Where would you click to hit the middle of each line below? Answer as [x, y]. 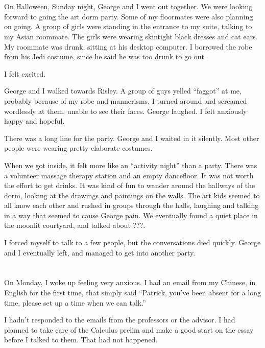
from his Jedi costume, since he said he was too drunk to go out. [105, 56]
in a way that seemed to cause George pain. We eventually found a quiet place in [131, 215]
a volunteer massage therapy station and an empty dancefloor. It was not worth [129, 175]
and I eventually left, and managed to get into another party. [100, 252]
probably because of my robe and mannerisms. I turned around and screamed [126, 100]
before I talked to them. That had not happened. [81, 340]
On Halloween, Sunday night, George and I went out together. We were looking [128, 6]
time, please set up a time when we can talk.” [75, 302]
